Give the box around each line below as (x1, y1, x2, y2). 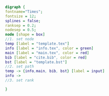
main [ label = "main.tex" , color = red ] (5, 50, 90, 55)
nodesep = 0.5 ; (5, 28, 36, 32)
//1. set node (5, 37, 35, 42)
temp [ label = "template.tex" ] (5, 41, 70, 46)
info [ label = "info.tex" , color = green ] (5, 46, 94, 51)
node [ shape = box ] (5, 32, 45, 37)
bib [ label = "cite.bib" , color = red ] (5, 55, 87, 60)
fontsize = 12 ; (5, 14, 36, 19)
